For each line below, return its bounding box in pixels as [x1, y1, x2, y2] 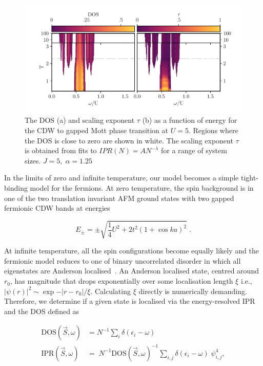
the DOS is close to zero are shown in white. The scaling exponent [25, 135, 233, 145]
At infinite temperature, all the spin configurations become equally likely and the [4, 245, 259, 256]
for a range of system [160, 145, 227, 156]
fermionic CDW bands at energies [4, 203, 110, 213]
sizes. [25, 155, 41, 166]
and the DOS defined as [4, 305, 79, 316]
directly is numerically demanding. [138, 285, 247, 296]
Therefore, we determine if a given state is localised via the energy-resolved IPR [4, 296, 255, 306]
